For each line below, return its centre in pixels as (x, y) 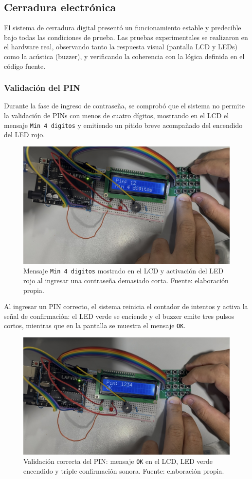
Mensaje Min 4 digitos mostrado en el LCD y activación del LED (124, 271)
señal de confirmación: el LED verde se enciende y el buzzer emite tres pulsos (119, 316)
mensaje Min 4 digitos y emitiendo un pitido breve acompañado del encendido (123, 125)
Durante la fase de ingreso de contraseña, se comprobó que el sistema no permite (125, 106)
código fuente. (25, 66)
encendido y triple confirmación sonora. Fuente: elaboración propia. (124, 471)
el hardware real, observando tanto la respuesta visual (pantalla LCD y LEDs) (121, 47)
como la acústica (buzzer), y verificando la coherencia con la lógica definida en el (124, 56)
